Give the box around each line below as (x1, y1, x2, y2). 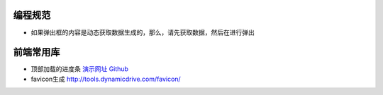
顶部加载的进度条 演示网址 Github (30, 65, 129, 73)
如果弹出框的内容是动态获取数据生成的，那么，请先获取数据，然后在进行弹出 (30, 28, 255, 37)
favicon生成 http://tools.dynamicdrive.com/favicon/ (30, 75, 181, 83)
